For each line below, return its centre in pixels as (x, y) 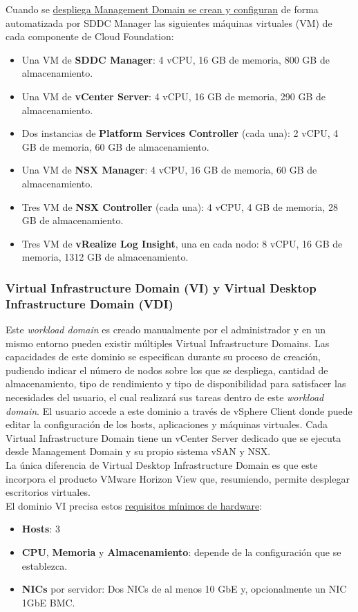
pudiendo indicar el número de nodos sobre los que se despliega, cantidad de (167, 370)
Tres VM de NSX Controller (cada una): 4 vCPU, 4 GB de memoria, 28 (180, 206)
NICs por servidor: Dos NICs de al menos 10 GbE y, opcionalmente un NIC (184, 589)
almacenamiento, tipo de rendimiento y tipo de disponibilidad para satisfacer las (176, 383)
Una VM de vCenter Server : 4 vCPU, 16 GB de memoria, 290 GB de (173, 96)
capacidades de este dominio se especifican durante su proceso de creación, (163, 356)
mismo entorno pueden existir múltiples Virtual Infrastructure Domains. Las (168, 343)
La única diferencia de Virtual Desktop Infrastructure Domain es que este (162, 464)
